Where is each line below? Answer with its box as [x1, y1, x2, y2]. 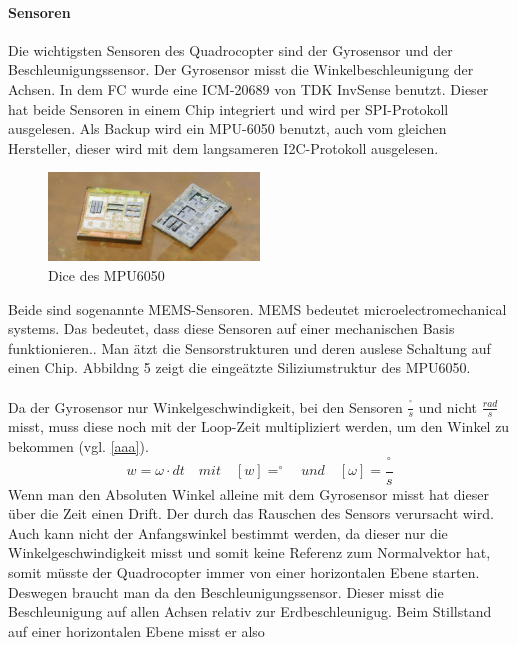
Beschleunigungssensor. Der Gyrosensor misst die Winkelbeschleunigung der [8, 59, 474, 80]
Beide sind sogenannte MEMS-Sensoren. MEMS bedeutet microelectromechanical [8, 298, 507, 319]
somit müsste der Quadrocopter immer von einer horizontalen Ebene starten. [8, 562, 480, 583]
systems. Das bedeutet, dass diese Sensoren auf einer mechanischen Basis [8, 318, 455, 339]
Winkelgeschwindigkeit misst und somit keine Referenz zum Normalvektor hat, [8, 542, 491, 563]
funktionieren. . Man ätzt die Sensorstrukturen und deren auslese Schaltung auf [8, 337, 491, 358]
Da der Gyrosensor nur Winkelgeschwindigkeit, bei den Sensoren [8, 396, 403, 417]
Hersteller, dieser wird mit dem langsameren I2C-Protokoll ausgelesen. [8, 137, 439, 158]
